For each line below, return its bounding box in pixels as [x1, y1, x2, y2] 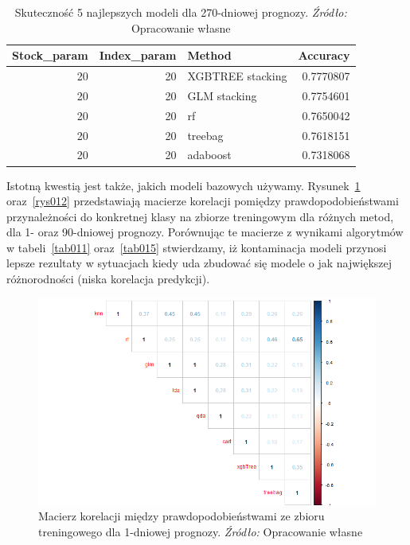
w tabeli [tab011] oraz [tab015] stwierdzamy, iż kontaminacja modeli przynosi [6, 239, 387, 255]
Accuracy [298, 47, 350, 64]
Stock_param [12, 47, 88, 64]
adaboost [187, 146, 232, 163]
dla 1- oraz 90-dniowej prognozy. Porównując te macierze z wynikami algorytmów [6, 224, 404, 240]
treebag [187, 127, 224, 143]
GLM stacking [187, 87, 257, 103]
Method [187, 47, 232, 64]
